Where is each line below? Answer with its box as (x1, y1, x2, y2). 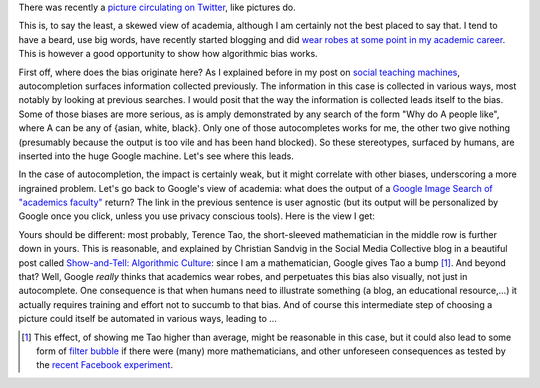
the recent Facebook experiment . (36, 359, 174, 371)
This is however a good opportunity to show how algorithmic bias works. (18, 48, 319, 60)
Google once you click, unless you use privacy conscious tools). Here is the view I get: (18, 210, 375, 222)
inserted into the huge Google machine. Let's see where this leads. (18, 150, 294, 162)
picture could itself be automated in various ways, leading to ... (18, 313, 277, 325)
